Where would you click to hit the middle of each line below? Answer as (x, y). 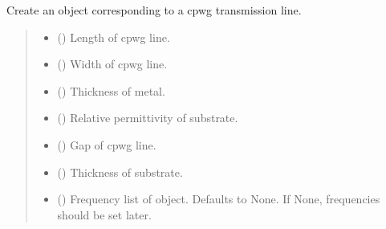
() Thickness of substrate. (120, 172)
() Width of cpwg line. (112, 64)
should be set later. (104, 214)
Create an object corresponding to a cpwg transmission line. (154, 10)
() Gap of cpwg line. (107, 144)
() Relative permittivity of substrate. (148, 118)
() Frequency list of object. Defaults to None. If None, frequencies (219, 199)
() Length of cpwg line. (114, 37)
